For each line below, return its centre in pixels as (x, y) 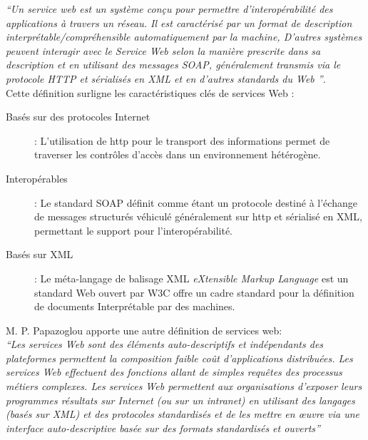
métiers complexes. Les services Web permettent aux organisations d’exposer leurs (184, 386)
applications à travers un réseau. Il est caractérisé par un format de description (179, 22)
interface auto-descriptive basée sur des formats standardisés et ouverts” (163, 428)
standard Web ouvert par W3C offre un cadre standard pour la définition (194, 292)
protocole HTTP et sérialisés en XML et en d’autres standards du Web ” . (166, 78)
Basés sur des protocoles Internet (78, 117)
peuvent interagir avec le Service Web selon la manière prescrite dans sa (163, 50)
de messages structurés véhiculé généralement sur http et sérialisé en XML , (198, 216)
